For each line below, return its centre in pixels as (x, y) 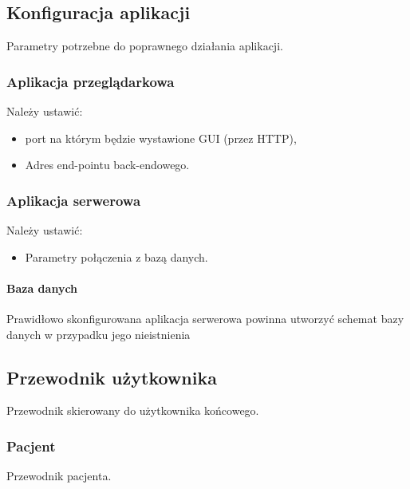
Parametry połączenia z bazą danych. (116, 256)
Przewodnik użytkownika (112, 377)
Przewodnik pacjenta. (59, 476)
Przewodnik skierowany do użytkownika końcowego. (133, 410)
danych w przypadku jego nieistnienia (99, 334)
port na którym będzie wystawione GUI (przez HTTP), (161, 138)
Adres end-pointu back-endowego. (107, 165)
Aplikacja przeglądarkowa (91, 81)
